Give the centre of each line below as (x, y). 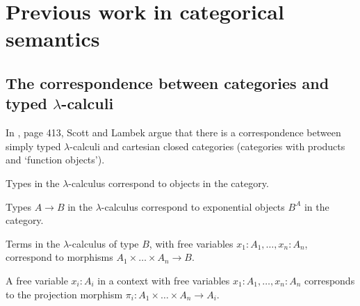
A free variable (37, 280)
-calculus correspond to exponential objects (193, 206)
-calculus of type (104, 243)
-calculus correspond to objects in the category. (169, 183)
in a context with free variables (164, 280)
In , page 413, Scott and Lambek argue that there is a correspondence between (173, 132)
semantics (53, 39)
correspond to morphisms (59, 257)
